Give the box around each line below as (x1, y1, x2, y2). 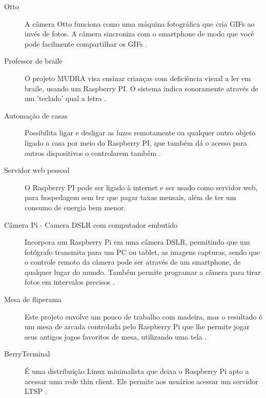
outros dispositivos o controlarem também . (25, 147, 161, 158)
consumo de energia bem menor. (25, 202, 126, 212)
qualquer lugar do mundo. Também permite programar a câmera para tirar (25, 266, 261, 277)
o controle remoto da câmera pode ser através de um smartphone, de (25, 256, 241, 267)
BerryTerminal (4, 348, 50, 359)
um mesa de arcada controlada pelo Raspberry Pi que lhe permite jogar (25, 321, 250, 332)
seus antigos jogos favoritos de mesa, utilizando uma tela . (25, 331, 207, 342)
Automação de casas (4, 110, 68, 121)
